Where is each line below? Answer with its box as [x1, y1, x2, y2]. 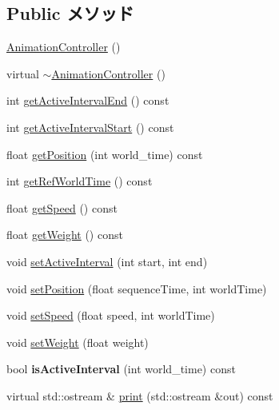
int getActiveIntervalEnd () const [6, 92, 169, 109]
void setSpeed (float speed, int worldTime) [6, 307, 215, 324]
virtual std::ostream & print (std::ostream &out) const [6, 387, 273, 404]
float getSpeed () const [6, 199, 118, 216]
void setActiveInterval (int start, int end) [6, 253, 208, 269]
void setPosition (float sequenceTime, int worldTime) [6, 280, 267, 297]
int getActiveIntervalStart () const [6, 118, 174, 135]
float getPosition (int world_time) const [6, 145, 203, 162]
